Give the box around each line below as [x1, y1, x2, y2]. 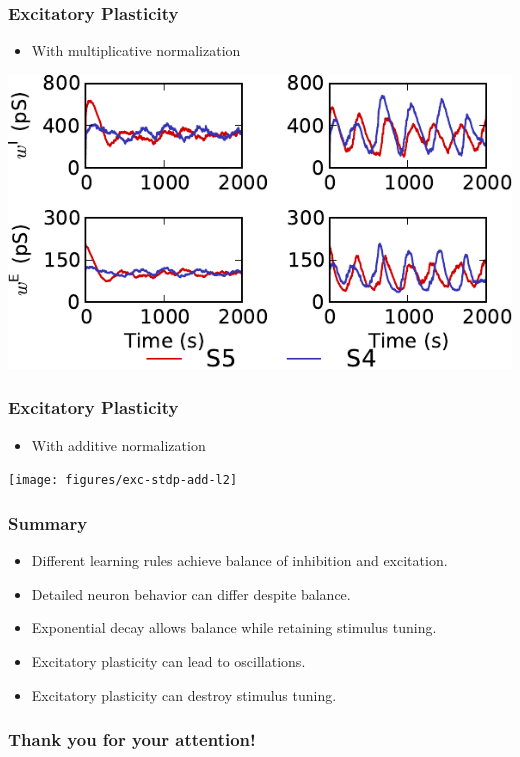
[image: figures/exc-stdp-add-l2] [8, 473, 238, 488]
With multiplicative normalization [31, 40, 241, 61]
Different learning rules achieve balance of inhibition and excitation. [31, 550, 448, 571]
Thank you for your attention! [8, 727, 256, 752]
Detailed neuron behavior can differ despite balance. [31, 583, 351, 604]
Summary [8, 510, 88, 535]
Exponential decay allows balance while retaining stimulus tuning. [31, 617, 437, 638]
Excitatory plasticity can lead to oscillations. [31, 651, 306, 672]
